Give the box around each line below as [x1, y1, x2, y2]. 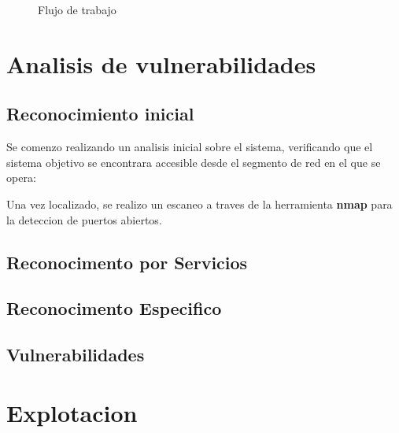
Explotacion [6, 396, 138, 428]
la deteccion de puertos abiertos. [6, 211, 162, 228]
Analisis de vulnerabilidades [6, 47, 316, 80]
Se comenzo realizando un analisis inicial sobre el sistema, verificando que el [6, 139, 373, 155]
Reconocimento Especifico [6, 296, 222, 320]
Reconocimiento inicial [6, 102, 194, 126]
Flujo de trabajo [38, 2, 116, 17]
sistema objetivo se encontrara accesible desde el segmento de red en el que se [6, 154, 381, 170]
